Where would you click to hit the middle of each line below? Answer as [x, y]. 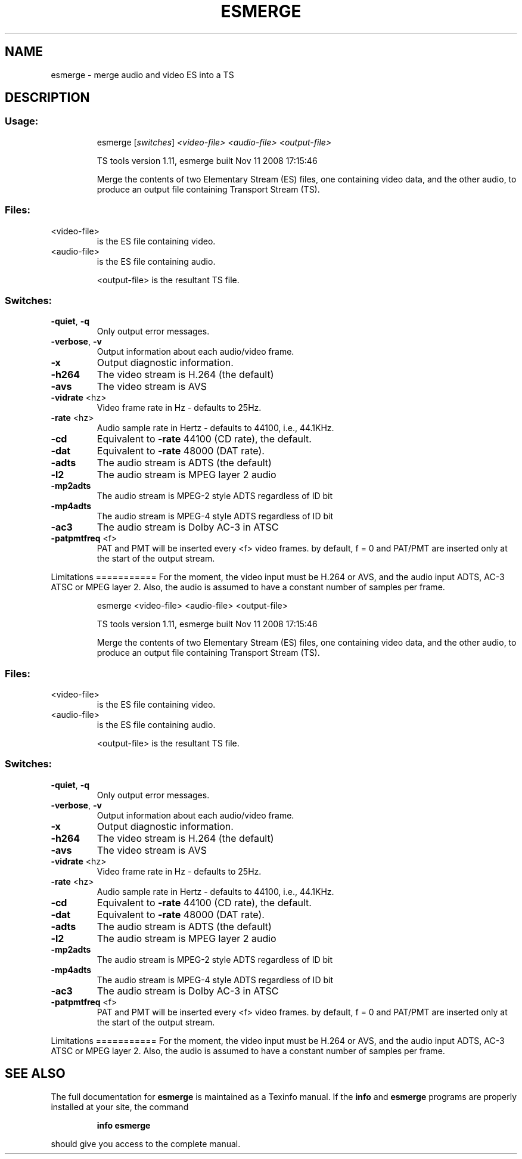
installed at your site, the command [120, 1107]
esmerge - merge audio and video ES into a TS [142, 75]
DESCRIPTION [47, 98]
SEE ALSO [35, 1074]
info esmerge [124, 1125]
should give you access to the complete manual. [146, 1143]
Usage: [22, 121]
